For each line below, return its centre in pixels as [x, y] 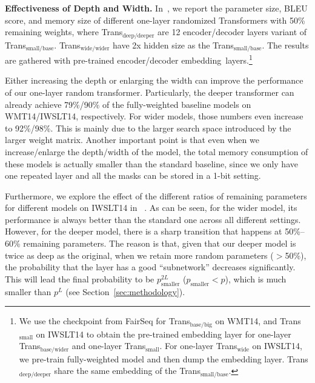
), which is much [256, 278]
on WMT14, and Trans [258, 321]
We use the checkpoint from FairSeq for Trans [104, 321]
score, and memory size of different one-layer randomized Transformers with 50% [155, 20]
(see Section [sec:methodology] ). [125, 291]
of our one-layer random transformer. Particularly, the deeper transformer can [150, 92]
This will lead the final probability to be [80, 278]
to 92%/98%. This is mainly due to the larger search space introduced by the [148, 128]
